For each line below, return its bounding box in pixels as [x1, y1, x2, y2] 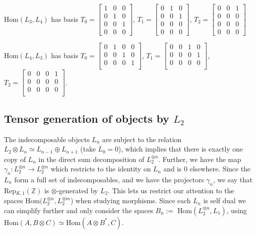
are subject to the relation [102, 134, 182, 144]
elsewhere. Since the [190, 163, 251, 174]
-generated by [57, 185, 98, 195]
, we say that [213, 174, 253, 185]
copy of [4, 154, 26, 164]
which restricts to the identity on [51, 163, 151, 174]
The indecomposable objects [4, 134, 90, 144]
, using [226, 205, 247, 215]
